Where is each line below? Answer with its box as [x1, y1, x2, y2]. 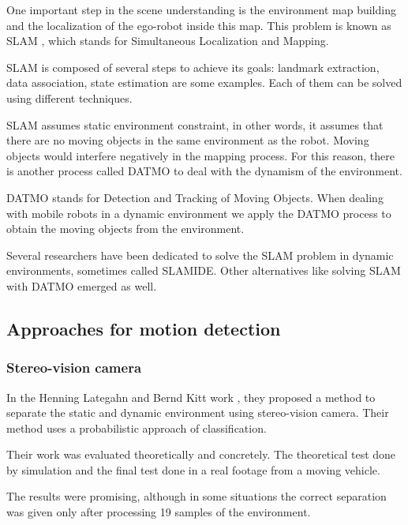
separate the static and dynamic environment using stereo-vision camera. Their [6, 404, 389, 421]
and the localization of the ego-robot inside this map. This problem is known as [6, 17, 391, 33]
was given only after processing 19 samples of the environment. [6, 504, 311, 520]
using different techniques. [6, 89, 133, 106]
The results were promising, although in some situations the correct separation [6, 488, 387, 504]
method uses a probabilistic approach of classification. [6, 419, 267, 436]
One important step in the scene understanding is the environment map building [6, 2, 396, 17]
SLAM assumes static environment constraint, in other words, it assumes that [6, 116, 384, 133]
